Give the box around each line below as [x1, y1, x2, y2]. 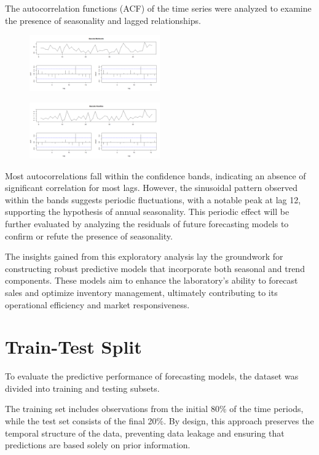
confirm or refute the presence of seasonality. [5, 229, 173, 242]
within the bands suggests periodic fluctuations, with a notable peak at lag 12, [5, 193, 301, 206]
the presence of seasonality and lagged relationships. [5, 14, 201, 26]
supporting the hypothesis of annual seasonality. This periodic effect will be [5, 205, 289, 218]
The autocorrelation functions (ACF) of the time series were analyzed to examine [5, 2, 312, 14]
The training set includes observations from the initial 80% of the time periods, [5, 402, 304, 415]
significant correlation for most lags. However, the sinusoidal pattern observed [5, 181, 297, 194]
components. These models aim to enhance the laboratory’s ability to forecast [5, 274, 298, 287]
